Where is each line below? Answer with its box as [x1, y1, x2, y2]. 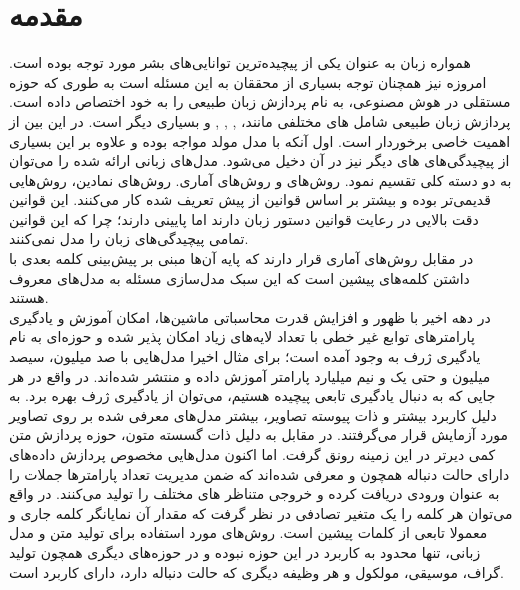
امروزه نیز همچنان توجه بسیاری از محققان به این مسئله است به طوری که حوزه [9, 71, 487, 92]
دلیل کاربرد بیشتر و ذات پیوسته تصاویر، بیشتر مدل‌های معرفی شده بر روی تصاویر [9, 404, 497, 425]
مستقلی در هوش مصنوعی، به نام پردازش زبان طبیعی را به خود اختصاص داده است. [9, 91, 511, 112]
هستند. [9, 287, 49, 308]
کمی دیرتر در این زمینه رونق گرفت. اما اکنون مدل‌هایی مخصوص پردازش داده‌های [9, 444, 496, 464]
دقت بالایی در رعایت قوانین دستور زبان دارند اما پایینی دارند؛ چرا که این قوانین [9, 208, 479, 229]
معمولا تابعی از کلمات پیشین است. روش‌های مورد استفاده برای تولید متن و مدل [9, 522, 488, 543]
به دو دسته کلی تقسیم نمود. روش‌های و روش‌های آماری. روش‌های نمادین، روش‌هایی [9, 169, 512, 190]
